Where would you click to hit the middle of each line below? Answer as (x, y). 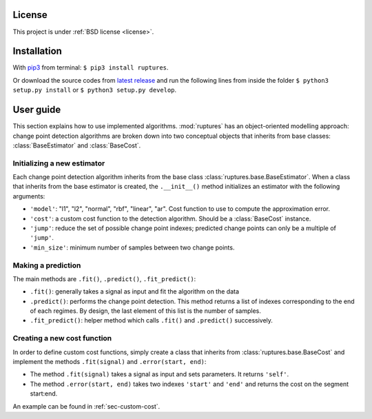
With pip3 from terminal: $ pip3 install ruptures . (91, 68)
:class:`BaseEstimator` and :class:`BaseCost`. (77, 145)
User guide (37, 110)
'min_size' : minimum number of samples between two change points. (132, 247)
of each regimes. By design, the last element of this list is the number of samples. (145, 311)
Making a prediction (47, 265)
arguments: (29, 196)
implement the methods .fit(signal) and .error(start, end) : (110, 361)
